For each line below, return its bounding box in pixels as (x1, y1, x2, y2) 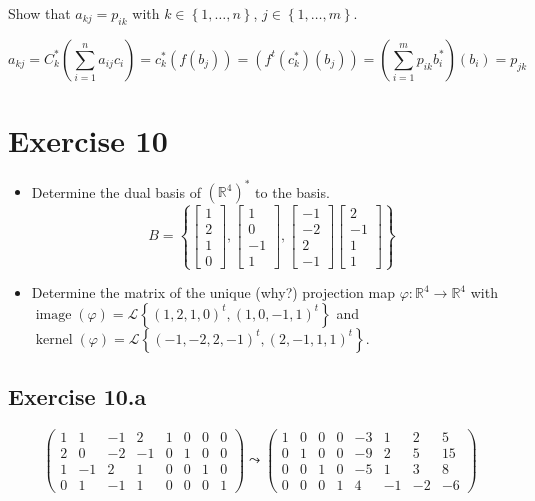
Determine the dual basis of (31, 181, 201, 202)
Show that (8, 3, 71, 23)
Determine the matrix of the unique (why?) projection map (31, 282, 395, 303)
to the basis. (255, 181, 330, 202)
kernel (35, 332, 73, 347)
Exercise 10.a (8, 381, 147, 412)
